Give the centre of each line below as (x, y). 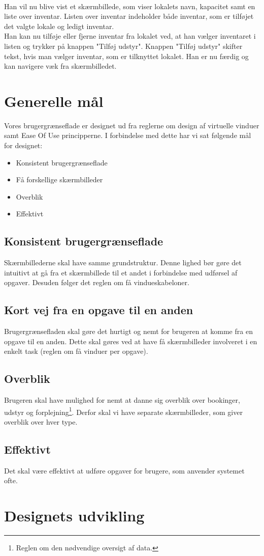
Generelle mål (54, 101)
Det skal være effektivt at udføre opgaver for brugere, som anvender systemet (124, 470)
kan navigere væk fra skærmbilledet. (60, 66)
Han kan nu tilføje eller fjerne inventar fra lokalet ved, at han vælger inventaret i (130, 36)
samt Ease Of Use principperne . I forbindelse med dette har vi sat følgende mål (128, 135)
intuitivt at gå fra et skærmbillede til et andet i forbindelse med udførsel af (121, 272)
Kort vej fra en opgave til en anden (99, 310)
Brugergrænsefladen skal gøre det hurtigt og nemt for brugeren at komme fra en (128, 331)
